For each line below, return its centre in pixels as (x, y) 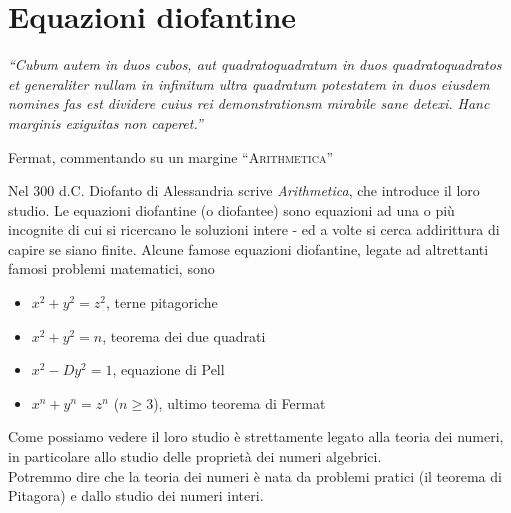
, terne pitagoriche (162, 302)
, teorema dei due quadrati (184, 335)
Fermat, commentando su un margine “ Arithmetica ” (171, 156)
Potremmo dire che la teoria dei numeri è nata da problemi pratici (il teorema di (255, 475)
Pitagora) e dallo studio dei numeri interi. (136, 495)
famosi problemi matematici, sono (111, 268)
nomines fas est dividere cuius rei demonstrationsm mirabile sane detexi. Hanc (249, 103)
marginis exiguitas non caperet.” (105, 122)
